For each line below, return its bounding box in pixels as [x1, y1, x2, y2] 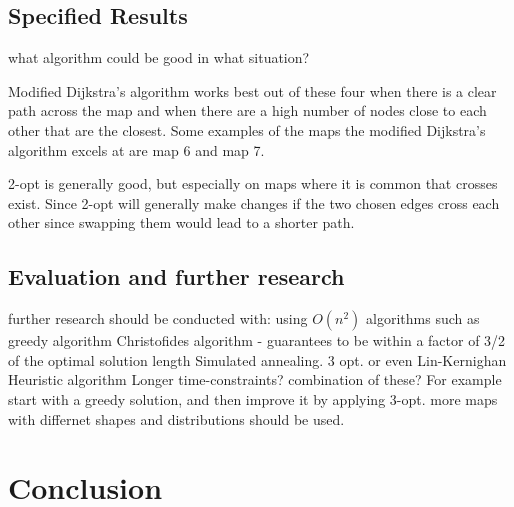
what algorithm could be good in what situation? [8, 47, 310, 68]
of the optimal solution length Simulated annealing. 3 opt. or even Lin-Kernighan [8, 349, 507, 370]
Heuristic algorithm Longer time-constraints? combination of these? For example [8, 369, 502, 390]
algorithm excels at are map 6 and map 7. [8, 139, 265, 160]
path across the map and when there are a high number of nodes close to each [8, 100, 487, 121]
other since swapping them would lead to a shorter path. [8, 212, 355, 233]
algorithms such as [366, 308, 480, 329]
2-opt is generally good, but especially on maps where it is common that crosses [8, 173, 498, 194]
